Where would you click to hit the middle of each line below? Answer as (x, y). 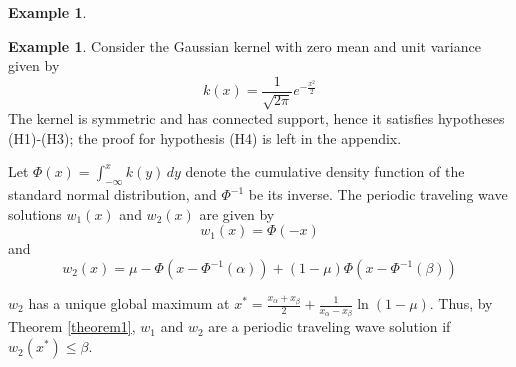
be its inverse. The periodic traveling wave (378, 194)
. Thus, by (461, 303)
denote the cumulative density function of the (325, 171)
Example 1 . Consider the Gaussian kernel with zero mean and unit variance (244, 45)
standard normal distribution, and (112, 194)
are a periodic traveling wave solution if (329, 326)
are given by (237, 213)
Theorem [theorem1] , (72, 326)
